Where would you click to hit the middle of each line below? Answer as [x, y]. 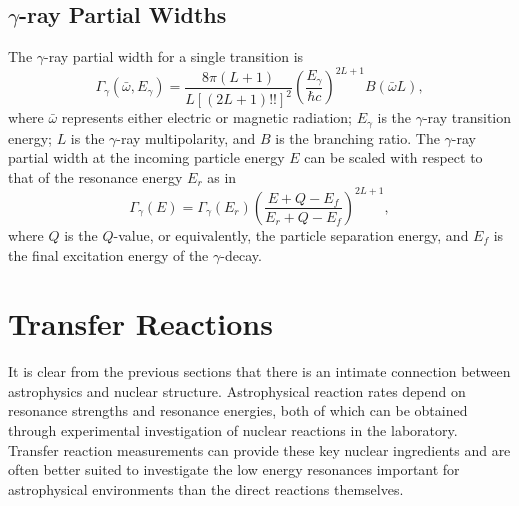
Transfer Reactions [140, 323]
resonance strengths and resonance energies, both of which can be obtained [238, 410]
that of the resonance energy [95, 176]
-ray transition [466, 117]
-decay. [241, 254]
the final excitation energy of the [108, 254]
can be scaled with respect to [393, 157]
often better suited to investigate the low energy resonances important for [234, 469]
